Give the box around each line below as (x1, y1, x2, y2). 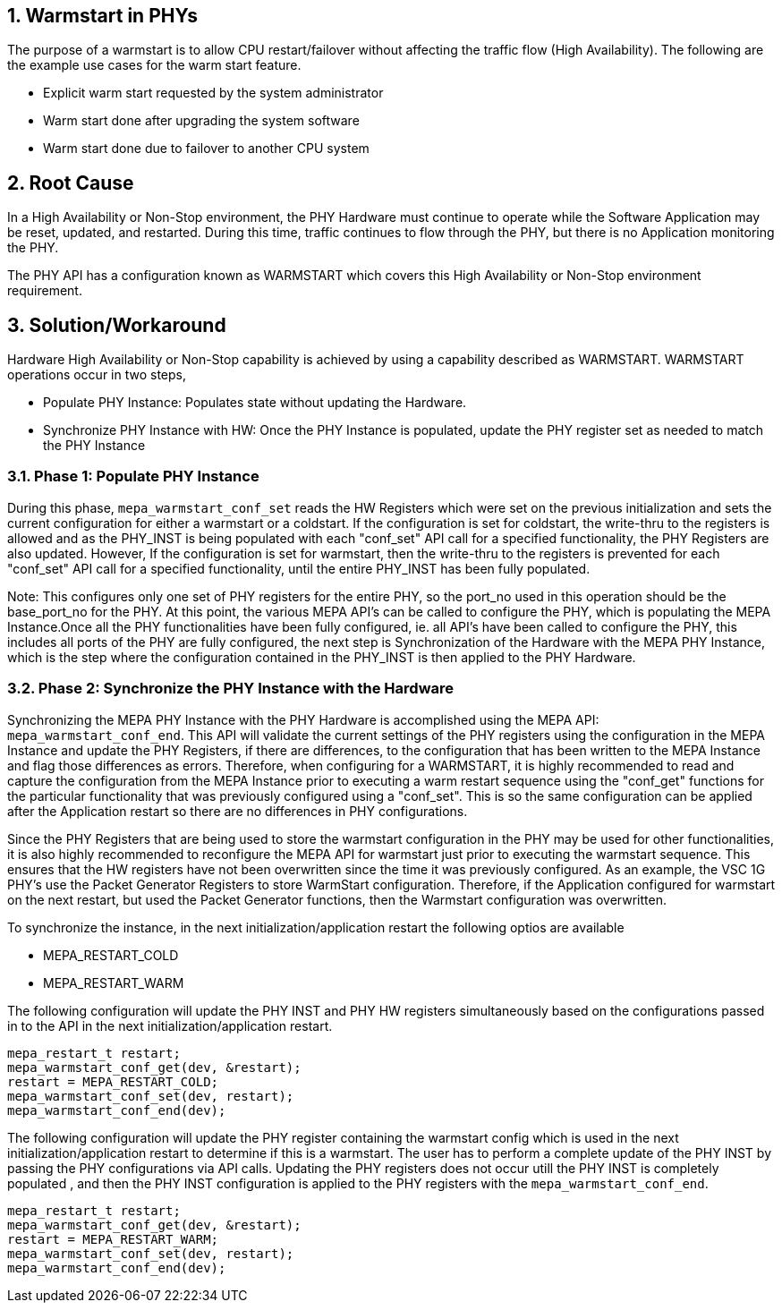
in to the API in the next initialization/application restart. (7, 1017, 333, 1034)
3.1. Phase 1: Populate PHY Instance (7, 467, 259, 486)
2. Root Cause (7, 171, 134, 194)
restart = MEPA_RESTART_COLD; (7, 1074, 219, 1089)
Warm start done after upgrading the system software (43, 113, 360, 129)
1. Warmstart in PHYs (7, 4, 199, 27)
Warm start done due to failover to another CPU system (43, 140, 370, 157)
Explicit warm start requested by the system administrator (43, 85, 384, 101)
